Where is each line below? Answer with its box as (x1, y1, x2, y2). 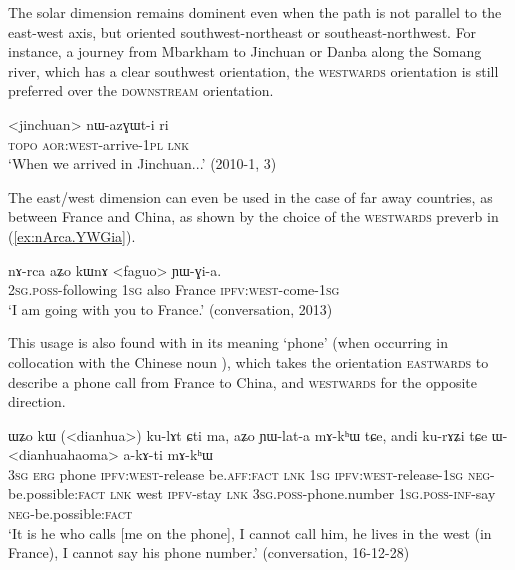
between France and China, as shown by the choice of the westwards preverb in (8, 206, 499, 227)
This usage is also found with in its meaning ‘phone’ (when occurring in (8, 332, 448, 353)
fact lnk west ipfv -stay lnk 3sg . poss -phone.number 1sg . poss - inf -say (78, 483, 496, 504)
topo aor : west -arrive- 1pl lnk (8, 133, 190, 154)
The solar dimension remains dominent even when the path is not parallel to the (8, 2, 502, 22)
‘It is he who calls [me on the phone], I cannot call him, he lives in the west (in (8, 522, 492, 543)
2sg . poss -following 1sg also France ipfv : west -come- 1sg (8, 279, 340, 300)
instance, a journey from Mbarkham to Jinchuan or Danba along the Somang (8, 41, 482, 62)
